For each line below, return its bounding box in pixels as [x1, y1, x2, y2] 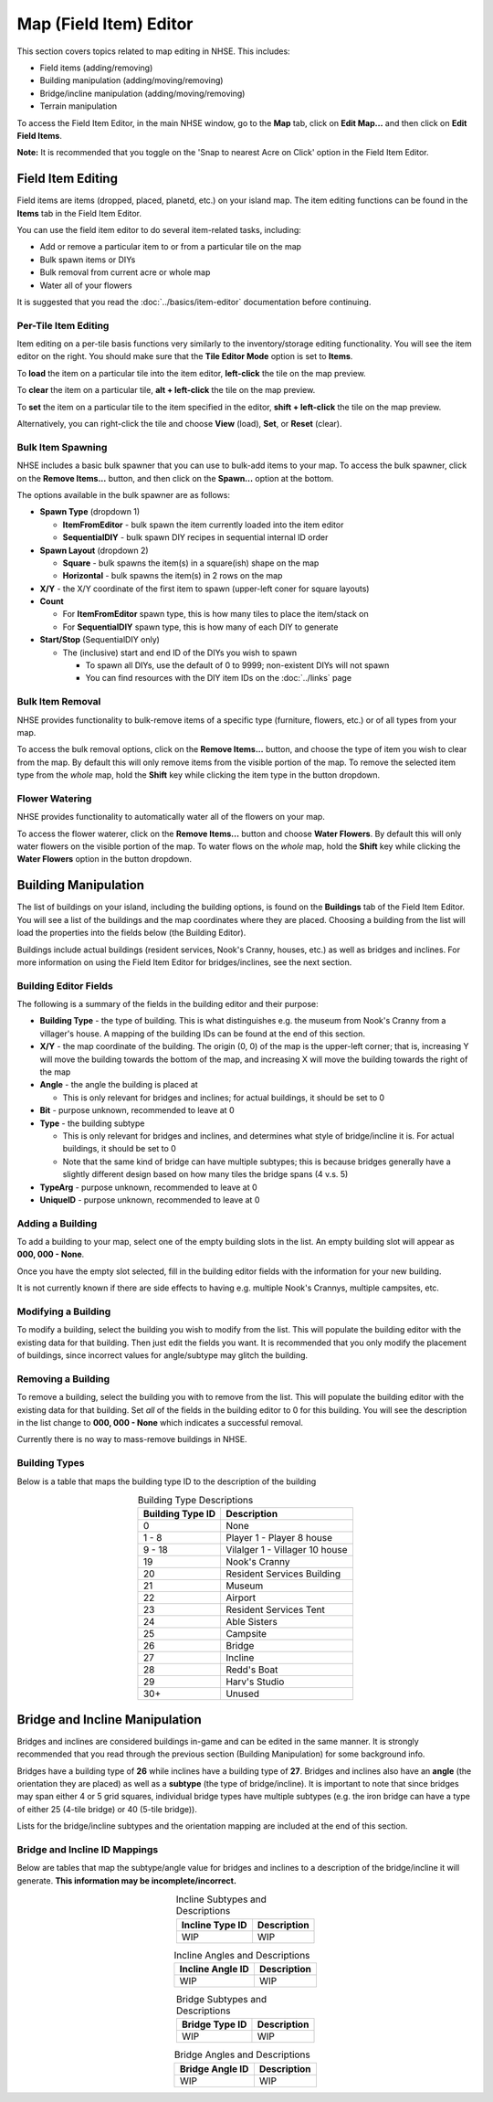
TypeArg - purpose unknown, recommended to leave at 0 [39, 1182, 257, 1193]
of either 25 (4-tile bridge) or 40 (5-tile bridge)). [16, 1803, 198, 1814]
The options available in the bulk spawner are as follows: [16, 489, 231, 500]
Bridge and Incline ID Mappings [16, 1842, 159, 1855]
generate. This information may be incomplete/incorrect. [16, 1874, 237, 1886]
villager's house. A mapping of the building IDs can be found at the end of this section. [39, 1028, 365, 1039]
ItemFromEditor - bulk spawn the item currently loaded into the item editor [62, 519, 344, 530]
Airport [225, 1591, 257, 1604]
